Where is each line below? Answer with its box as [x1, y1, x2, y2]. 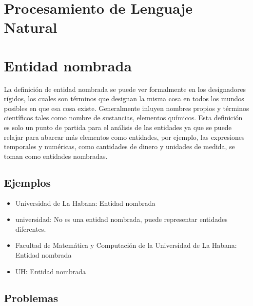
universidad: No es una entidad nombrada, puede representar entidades [15, 214, 228, 224]
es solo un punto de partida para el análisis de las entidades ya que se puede [4, 122, 232, 132]
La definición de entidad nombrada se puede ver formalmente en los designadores [4, 84, 246, 94]
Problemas [4, 290, 58, 305]
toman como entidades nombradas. [4, 151, 108, 161]
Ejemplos [4, 175, 51, 190]
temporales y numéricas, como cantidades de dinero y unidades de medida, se [4, 141, 235, 152]
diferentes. [15, 223, 46, 234]
